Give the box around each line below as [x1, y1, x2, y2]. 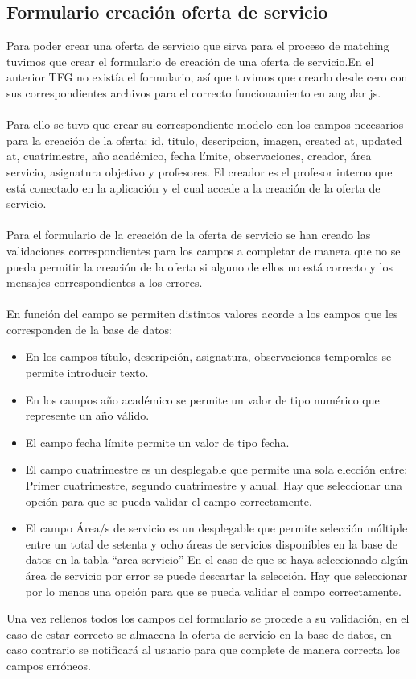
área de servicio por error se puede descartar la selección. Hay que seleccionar [25, 567, 408, 584]
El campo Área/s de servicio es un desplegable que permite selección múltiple [25, 520, 408, 536]
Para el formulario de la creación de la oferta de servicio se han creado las [6, 226, 371, 243]
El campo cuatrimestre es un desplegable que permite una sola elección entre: [25, 461, 408, 478]
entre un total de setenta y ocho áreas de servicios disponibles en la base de [25, 535, 398, 552]
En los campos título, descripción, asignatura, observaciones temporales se [25, 348, 392, 365]
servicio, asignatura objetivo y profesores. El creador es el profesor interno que [6, 163, 393, 180]
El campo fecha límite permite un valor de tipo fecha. [25, 433, 290, 450]
